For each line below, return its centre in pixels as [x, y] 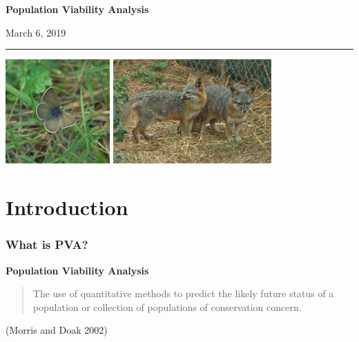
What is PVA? [47, 244]
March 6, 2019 [36, 32]
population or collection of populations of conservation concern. [167, 306]
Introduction [67, 207]
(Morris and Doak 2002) [57, 330]
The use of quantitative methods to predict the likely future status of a [183, 293]
